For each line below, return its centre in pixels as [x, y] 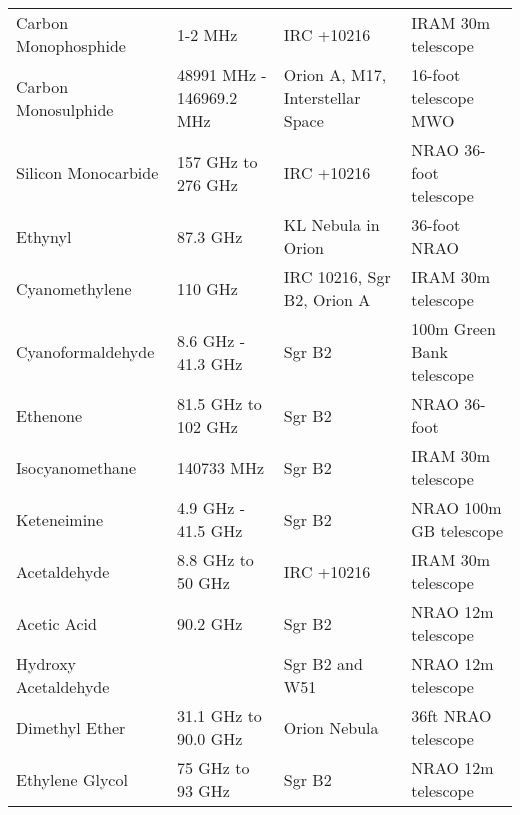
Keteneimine [60, 519]
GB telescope [457, 530]
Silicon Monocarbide [87, 172]
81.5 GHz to [219, 403]
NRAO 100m [456, 507]
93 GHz [203, 790]
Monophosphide [71, 45]
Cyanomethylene [74, 288]
